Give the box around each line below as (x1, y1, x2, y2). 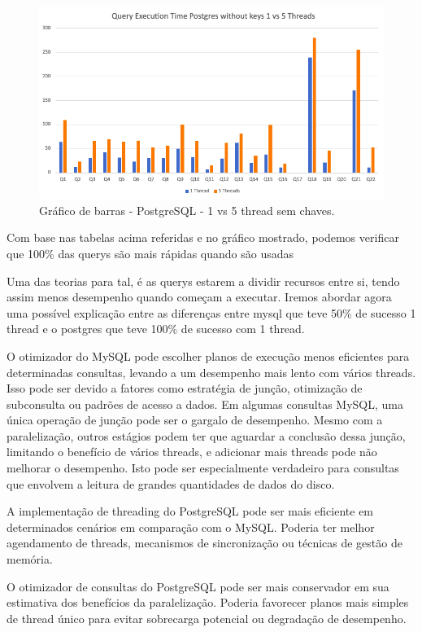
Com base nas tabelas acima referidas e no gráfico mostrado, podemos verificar (7, 229, 399, 246)
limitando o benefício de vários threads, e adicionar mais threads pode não (7, 443, 377, 460)
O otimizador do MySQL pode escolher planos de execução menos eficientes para (7, 347, 410, 364)
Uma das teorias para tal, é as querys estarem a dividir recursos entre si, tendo (7, 272, 400, 289)
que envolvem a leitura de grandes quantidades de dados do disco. (7, 475, 335, 492)
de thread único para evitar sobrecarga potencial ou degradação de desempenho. (7, 609, 407, 626)
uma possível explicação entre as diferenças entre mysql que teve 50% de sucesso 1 (7, 304, 416, 321)
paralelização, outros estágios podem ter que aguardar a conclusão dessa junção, (7, 427, 406, 444)
